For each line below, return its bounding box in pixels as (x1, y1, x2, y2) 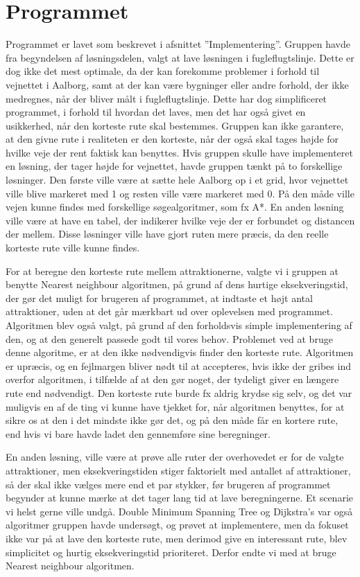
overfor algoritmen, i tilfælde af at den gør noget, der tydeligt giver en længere (6, 372, 339, 387)
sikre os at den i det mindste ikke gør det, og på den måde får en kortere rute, (6, 413, 338, 427)
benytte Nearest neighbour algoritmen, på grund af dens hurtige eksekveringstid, (6, 277, 348, 292)
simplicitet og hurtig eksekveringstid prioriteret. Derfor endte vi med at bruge (6, 544, 336, 559)
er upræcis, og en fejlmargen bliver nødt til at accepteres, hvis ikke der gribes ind (6, 358, 351, 373)
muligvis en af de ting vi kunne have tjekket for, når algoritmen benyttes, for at (6, 399, 345, 414)
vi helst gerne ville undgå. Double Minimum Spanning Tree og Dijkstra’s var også (6, 504, 353, 518)
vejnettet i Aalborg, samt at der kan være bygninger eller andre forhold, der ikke (6, 77, 349, 91)
